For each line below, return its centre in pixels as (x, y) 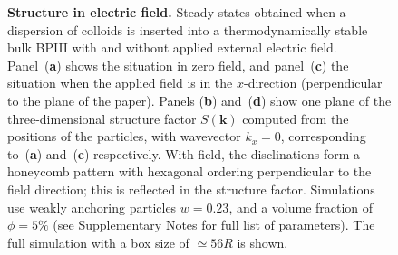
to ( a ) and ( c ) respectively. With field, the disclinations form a (184, 153)
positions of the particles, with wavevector (124, 136)
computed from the (296, 118)
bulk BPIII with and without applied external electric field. (172, 47)
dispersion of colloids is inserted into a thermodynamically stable (188, 29)
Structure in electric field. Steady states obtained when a (177, 12)
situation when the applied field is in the (120, 83)
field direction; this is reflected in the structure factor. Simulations (191, 189)
